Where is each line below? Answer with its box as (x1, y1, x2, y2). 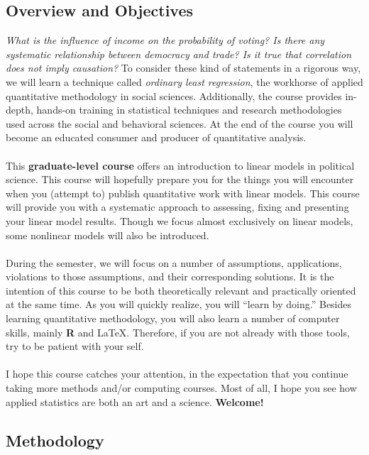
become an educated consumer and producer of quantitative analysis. (6, 130, 307, 145)
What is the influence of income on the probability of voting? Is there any (6, 33, 325, 48)
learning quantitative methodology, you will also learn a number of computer (6, 311, 340, 326)
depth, (6, 102, 33, 117)
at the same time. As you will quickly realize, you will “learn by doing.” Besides (6, 297, 352, 312)
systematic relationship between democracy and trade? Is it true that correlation (6, 46, 352, 61)
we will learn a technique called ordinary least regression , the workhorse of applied (6, 74, 363, 89)
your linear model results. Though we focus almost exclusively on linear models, (6, 213, 353, 228)
